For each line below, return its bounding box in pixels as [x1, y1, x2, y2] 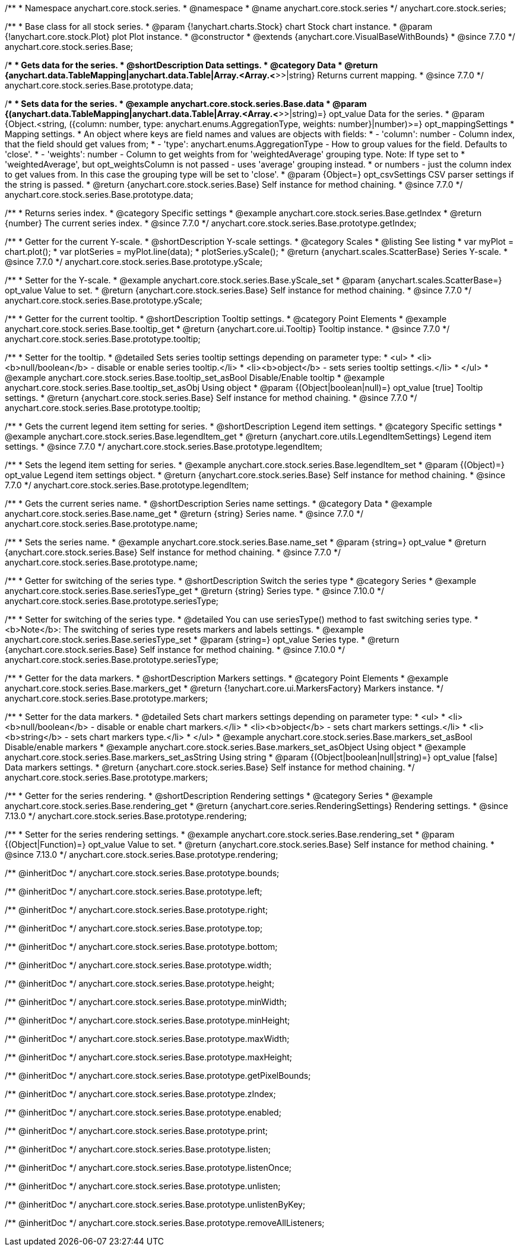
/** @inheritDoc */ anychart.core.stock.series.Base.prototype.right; [5, 905, 268, 915]
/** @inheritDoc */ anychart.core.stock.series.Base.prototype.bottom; [5, 942, 278, 952]
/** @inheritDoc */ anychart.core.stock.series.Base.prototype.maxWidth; [5, 1034, 290, 1044]
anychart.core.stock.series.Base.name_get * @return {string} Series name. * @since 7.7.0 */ [5, 508, 364, 519]
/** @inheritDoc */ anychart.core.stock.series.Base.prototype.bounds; [5, 868, 280, 878]
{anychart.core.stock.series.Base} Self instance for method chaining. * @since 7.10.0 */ [5, 645, 345, 655]
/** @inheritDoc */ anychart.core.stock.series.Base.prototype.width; [5, 960, 272, 970]
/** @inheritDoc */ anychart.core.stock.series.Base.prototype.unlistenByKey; [5, 1199, 306, 1209]
